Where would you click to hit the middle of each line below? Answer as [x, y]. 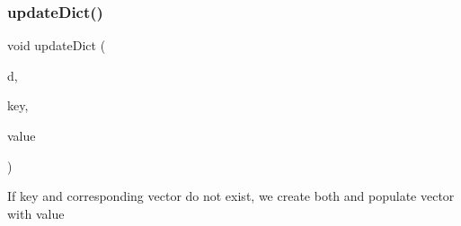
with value [36, 213]
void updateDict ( [57, 45]
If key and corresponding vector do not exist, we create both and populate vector [231, 196]
